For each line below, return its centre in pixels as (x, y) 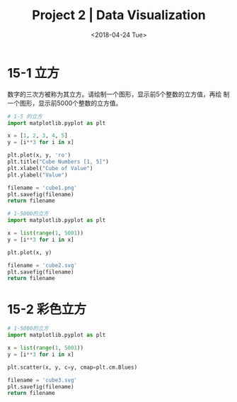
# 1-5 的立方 (25, 116)
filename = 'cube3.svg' (42, 380)
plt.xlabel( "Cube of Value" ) (50, 168)
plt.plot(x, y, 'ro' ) (39, 155)
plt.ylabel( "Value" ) (38, 175)
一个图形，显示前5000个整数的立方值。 (65, 103)
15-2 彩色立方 (47, 309)
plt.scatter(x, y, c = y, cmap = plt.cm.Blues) (73, 367)
